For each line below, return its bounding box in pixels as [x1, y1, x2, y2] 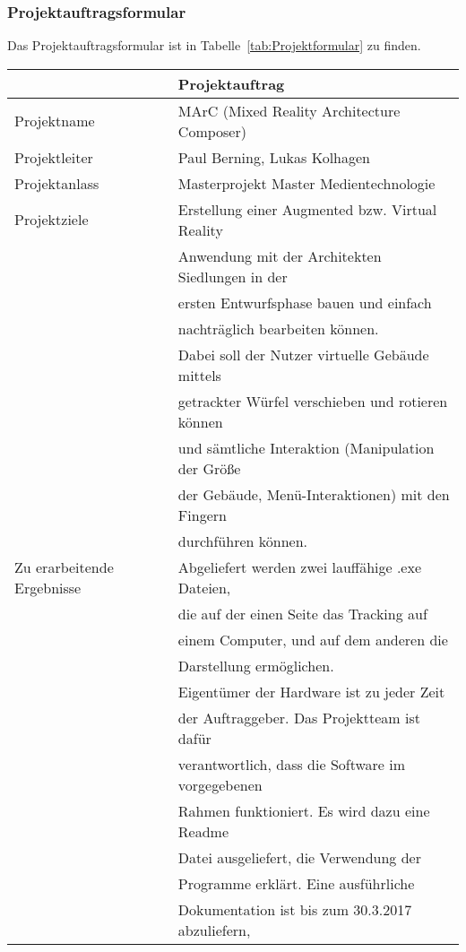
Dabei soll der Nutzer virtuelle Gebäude [177, 343, 429, 365]
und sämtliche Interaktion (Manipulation [177, 437, 435, 458]
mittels [177, 364, 221, 385]
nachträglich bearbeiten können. [177, 317, 379, 339]
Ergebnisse [14, 576, 82, 598]
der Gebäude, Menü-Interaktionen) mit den [177, 483, 450, 505]
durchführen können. [177, 530, 307, 551]
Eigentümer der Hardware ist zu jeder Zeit [177, 680, 445, 702]
